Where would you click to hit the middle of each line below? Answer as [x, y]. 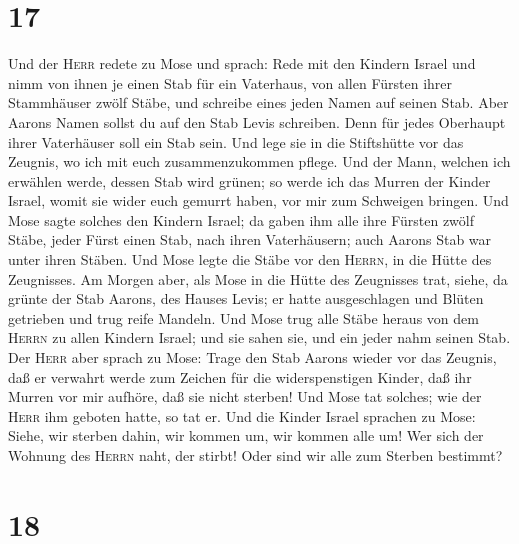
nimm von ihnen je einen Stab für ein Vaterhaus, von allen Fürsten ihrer [230, 82]
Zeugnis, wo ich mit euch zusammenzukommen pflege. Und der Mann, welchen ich [259, 161]
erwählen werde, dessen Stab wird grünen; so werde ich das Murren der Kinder [249, 180]
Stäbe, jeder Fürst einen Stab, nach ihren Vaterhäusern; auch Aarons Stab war [250, 239]
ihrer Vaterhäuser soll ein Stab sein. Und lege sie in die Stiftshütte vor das [236, 141]
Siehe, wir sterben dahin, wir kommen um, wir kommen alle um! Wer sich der [246, 435]
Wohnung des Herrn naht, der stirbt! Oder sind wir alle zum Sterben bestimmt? [255, 455]
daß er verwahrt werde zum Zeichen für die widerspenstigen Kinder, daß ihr [240, 376]
